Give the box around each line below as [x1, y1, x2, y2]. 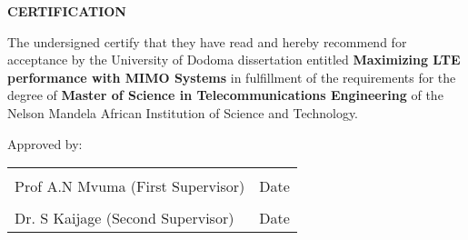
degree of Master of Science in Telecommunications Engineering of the [7, 85, 443, 105]
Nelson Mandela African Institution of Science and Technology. [7, 103, 359, 122]
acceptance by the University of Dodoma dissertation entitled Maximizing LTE [7, 50, 461, 69]
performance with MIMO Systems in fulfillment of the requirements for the [7, 67, 456, 86]
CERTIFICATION [7, 2, 126, 20]
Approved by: [7, 134, 83, 153]
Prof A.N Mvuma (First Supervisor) [15, 175, 245, 197]
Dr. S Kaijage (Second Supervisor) [15, 207, 234, 229]
